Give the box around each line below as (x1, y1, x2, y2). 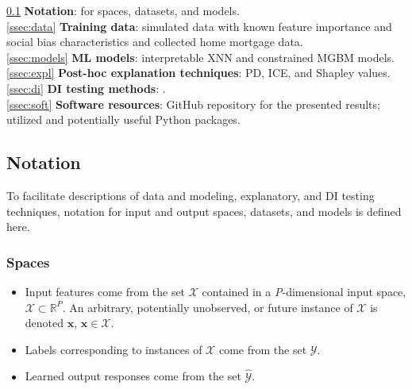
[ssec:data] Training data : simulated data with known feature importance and (6, 17, 392, 34)
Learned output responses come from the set (25, 368, 241, 384)
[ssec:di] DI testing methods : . (6, 79, 166, 96)
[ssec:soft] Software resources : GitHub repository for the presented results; (6, 95, 380, 112)
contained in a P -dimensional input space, (202, 283, 406, 299)
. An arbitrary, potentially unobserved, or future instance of (62, 298, 353, 315)
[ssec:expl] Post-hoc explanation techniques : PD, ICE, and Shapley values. (6, 64, 391, 81)
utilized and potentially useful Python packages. (6, 111, 241, 128)
